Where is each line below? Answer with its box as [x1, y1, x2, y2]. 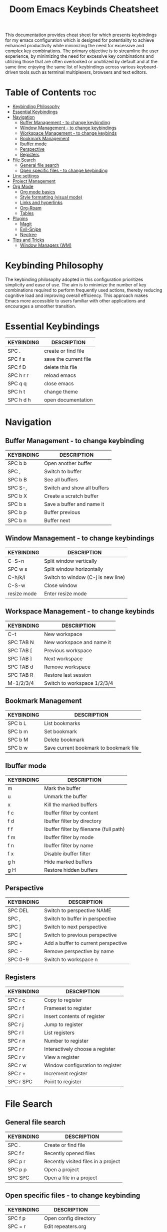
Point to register [44, 1078, 81, 1085]
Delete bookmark [44, 736, 85, 743]
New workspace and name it [44, 639, 111, 646]
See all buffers [44, 476, 78, 483]
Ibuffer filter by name [44, 842, 93, 849]
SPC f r [7, 1150, 24, 1157]
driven [5, 69, 18, 75]
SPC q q [7, 380, 27, 387]
